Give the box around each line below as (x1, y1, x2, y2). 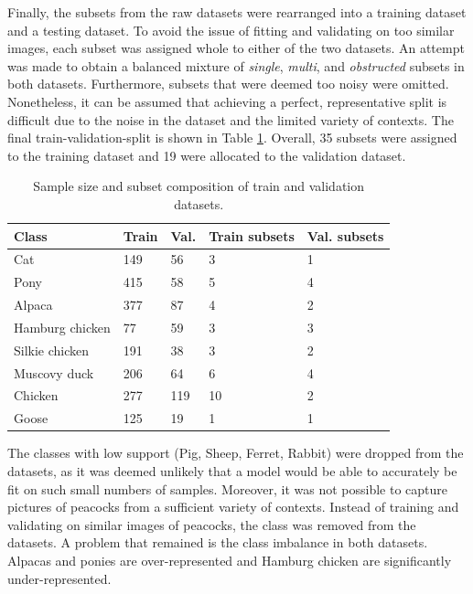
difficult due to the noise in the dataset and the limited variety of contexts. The (7, 110, 454, 129)
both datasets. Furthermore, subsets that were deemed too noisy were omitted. (7, 74, 449, 93)
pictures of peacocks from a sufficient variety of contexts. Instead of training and (7, 497, 459, 516)
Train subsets (209, 226, 295, 245)
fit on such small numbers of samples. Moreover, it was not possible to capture (7, 479, 448, 498)
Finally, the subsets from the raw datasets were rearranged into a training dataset (7, 3, 467, 21)
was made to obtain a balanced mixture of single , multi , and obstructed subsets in (7, 56, 465, 75)
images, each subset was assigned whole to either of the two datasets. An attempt (7, 38, 465, 58)
